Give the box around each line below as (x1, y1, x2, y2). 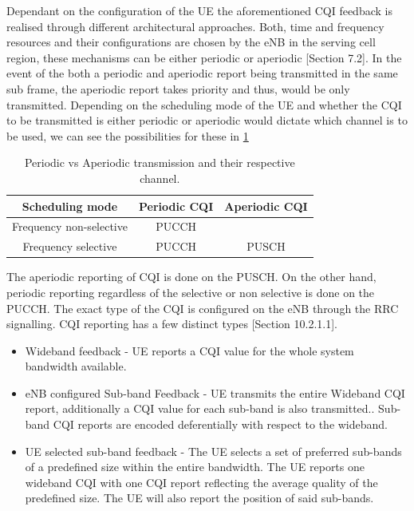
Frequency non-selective (12, 218, 128, 235)
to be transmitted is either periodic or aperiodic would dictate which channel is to (6, 112, 408, 129)
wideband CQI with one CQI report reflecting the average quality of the (25, 473, 378, 490)
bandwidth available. (25, 358, 127, 374)
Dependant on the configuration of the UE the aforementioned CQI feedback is (6, 2, 392, 18)
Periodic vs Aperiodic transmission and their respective (24, 154, 295, 171)
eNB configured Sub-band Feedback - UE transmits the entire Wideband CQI (25, 384, 405, 401)
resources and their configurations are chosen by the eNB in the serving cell (6, 34, 376, 50)
